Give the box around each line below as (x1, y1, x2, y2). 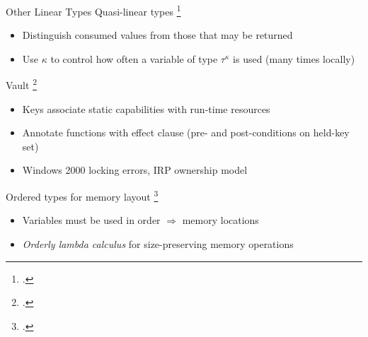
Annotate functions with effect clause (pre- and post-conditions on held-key (22, 125, 350, 140)
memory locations (182, 213, 259, 227)
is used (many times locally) (233, 51, 355, 66)
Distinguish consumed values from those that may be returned (22, 28, 293, 42)
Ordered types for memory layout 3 (6, 187, 159, 203)
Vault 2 (6, 76, 37, 93)
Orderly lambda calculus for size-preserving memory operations (22, 236, 294, 251)
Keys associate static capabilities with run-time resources (22, 101, 270, 116)
